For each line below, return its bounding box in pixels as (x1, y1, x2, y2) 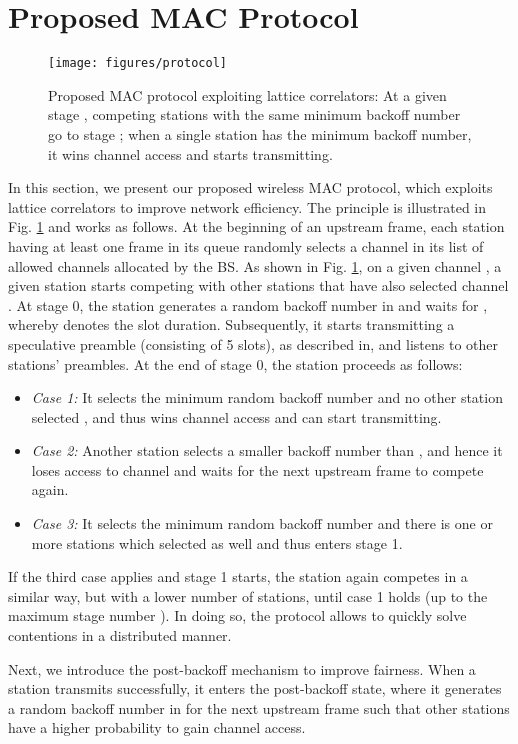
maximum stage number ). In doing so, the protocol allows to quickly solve (8, 605, 467, 626)
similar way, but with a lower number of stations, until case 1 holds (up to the (8, 585, 488, 606)
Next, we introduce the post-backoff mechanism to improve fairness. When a (8, 658, 476, 679)
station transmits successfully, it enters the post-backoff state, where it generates (8, 678, 502, 699)
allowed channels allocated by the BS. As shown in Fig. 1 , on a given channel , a (8, 255, 502, 276)
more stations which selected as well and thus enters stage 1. (31, 532, 403, 553)
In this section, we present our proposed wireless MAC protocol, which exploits (8, 177, 493, 198)
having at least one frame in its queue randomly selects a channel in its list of (8, 235, 484, 256)
